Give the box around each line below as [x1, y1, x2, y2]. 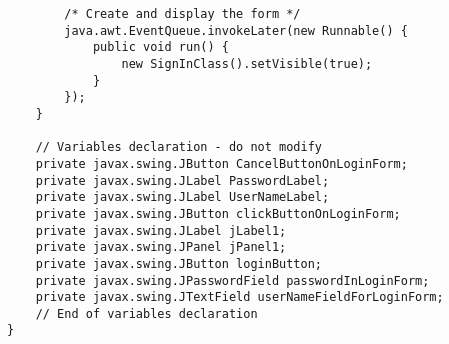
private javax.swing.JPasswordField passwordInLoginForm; [35, 273, 430, 288]
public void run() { [92, 40, 229, 55]
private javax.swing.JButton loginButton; [35, 256, 322, 271]
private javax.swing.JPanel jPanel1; [35, 240, 287, 255]
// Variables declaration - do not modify [35, 140, 322, 155]
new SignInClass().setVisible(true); [121, 56, 373, 71]
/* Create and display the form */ [64, 7, 301, 21]
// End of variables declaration [35, 306, 258, 321]
